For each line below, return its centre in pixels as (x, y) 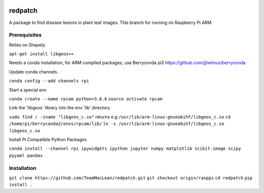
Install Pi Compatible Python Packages (48, 139)
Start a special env (28, 90)
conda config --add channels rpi (49, 81)
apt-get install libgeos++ (41, 54)
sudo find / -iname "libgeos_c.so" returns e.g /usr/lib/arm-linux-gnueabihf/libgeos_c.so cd (120, 117)
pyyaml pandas (26, 155)
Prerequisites (25, 35)
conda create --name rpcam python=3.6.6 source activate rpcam (86, 99)
